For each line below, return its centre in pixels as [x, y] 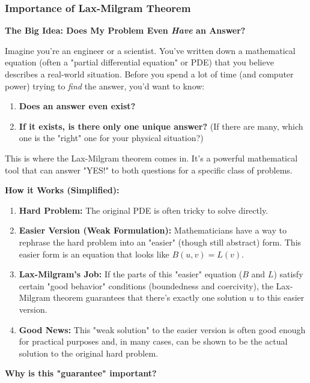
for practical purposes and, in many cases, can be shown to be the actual [153, 341]
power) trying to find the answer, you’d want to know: [105, 86]
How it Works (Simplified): [62, 190]
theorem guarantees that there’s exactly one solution [150, 297]
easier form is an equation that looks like [94, 254]
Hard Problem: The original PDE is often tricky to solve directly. [144, 210]
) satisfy [288, 274]
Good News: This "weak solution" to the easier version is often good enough [162, 329]
